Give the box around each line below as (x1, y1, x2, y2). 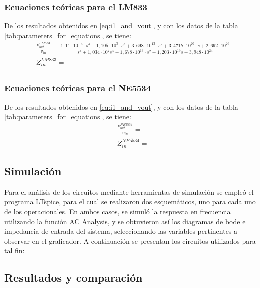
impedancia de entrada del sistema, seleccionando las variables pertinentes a (4, 226, 238, 236)
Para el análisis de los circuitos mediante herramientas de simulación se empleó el (4, 186, 254, 197)
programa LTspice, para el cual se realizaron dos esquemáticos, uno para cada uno (4, 196, 256, 207)
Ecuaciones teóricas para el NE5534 (4, 82, 151, 94)
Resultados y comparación (4, 270, 143, 285)
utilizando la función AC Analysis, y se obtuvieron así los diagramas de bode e (4, 216, 246, 226)
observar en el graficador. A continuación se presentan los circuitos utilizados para (4, 235, 256, 246)
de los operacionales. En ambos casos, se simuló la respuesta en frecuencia (4, 206, 231, 216)
